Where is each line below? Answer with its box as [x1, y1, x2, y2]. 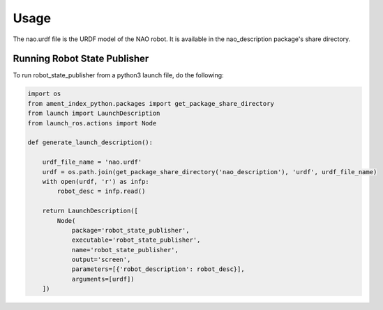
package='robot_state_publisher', [71, 226, 190, 234]
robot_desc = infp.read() [57, 187, 146, 195]
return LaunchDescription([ [42, 207, 139, 215]
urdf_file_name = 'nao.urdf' [42, 158, 142, 166]
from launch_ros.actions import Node [27, 119, 157, 127]
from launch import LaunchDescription [27, 109, 160, 118]
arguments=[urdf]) [71, 275, 135, 283]
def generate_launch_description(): [27, 139, 153, 146]
